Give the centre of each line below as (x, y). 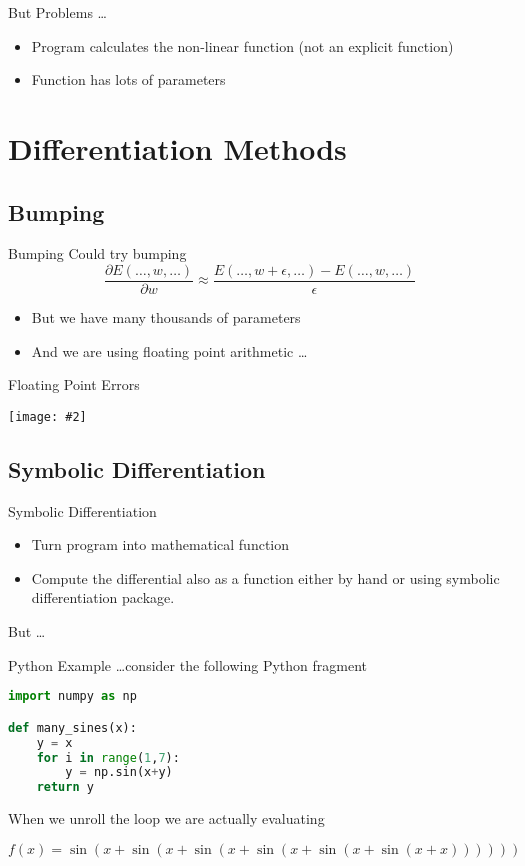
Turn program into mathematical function (160, 544)
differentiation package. (103, 597)
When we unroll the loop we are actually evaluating (166, 818)
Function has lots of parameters (128, 79)
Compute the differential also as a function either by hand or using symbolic (265, 577)
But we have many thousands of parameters (166, 317)
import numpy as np (72, 696)
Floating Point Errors (74, 384)
